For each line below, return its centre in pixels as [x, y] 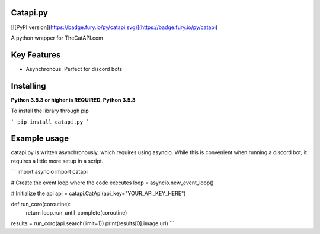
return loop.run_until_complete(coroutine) [76, 212]
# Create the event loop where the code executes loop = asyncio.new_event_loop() [112, 183]
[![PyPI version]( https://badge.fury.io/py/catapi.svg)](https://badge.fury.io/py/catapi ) [114, 27]
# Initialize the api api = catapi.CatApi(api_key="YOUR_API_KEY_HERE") [98, 193]
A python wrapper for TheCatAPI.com [57, 38]
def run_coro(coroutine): [41, 204]
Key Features [36, 55]
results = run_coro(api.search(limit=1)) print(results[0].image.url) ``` [93, 223]
